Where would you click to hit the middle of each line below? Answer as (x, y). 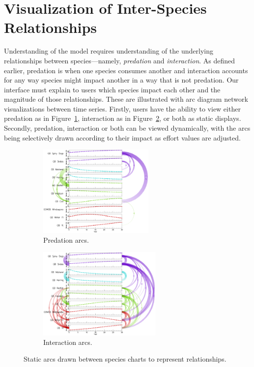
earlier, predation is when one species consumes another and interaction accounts (126, 70)
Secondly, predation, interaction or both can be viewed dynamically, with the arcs (127, 128)
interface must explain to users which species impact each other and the (112, 89)
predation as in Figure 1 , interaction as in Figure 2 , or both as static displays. (123, 118)
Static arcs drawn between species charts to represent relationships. (125, 358)
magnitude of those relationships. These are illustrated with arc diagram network (126, 99)
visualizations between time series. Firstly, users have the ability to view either (122, 108)
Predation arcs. (66, 240)
